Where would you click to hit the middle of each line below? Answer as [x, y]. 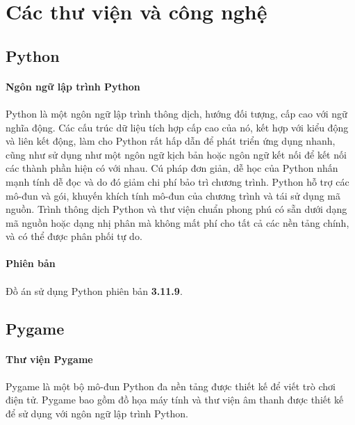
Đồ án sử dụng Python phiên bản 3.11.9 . [94, 290]
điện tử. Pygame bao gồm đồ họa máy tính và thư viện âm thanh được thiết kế [175, 400]
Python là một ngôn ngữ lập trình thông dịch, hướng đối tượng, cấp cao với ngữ [176, 113]
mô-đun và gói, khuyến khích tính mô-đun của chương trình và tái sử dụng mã [173, 195]
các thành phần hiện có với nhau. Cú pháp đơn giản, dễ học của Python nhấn [172, 168]
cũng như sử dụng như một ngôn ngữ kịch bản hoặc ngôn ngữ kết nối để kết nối [176, 154]
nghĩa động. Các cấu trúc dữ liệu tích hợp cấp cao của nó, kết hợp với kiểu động [177, 127]
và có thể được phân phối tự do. [74, 236]
